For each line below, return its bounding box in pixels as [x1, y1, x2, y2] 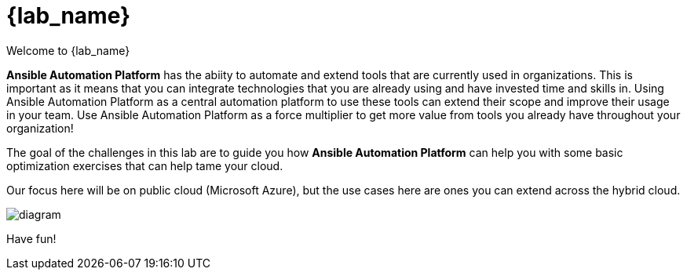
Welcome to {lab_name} [6, 43, 130, 57]
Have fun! [6, 231, 57, 245]
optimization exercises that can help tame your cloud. [6, 158, 283, 172]
